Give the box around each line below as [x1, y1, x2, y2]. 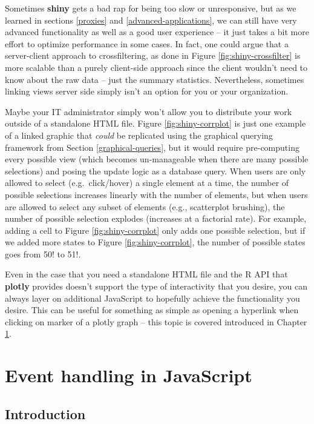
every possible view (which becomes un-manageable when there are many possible [5, 153, 309, 165]
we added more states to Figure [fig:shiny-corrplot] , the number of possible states [5, 236, 306, 248]
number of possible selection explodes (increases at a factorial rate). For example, [5, 212, 307, 225]
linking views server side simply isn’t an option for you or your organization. [5, 85, 289, 98]
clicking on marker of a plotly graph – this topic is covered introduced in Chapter [5, 315, 307, 328]
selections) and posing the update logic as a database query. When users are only [5, 164, 306, 177]
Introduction [5, 404, 86, 423]
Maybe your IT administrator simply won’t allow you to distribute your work [5, 105, 292, 118]
